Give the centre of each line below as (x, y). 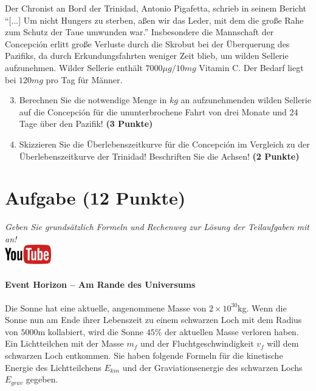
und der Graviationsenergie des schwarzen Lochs (212, 367)
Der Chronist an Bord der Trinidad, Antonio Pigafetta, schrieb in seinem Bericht (156, 8)
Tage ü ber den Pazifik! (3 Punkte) (86, 124)
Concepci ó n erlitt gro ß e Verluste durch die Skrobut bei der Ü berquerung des (147, 43)
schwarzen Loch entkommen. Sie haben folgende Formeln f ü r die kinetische (144, 355)
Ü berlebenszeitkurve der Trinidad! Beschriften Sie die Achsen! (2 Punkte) (159, 156)
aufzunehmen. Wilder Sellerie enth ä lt (74, 67)
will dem (283, 343)
